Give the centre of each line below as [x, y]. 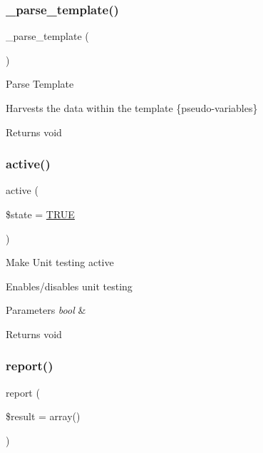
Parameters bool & [46, 310]
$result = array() [43, 416]
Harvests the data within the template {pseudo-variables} [132, 108]
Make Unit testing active [60, 262]
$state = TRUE [40, 214]
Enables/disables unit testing [69, 286]
